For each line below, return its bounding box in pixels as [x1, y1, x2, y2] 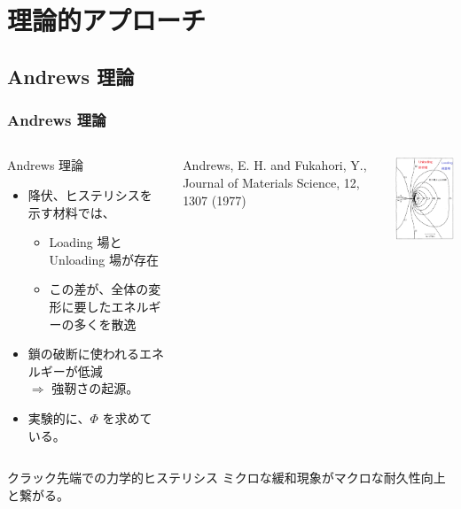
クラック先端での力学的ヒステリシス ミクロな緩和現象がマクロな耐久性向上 [7, 468, 446, 487]
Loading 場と [49, 233, 122, 251]
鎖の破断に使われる [27, 344, 140, 363]
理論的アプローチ [7, 2, 207, 38]
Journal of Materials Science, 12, [183, 173, 360, 191]
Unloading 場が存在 [49, 250, 159, 268]
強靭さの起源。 [51, 379, 139, 397]
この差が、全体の [49, 280, 149, 298]
